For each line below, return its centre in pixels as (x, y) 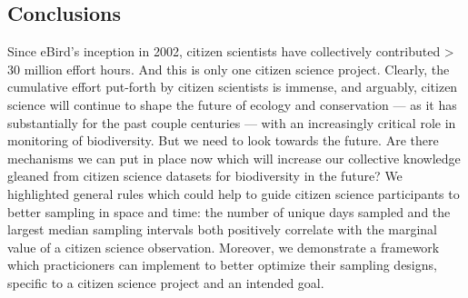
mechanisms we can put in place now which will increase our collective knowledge (234, 158)
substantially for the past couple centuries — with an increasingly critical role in (232, 122)
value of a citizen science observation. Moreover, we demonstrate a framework (224, 247)
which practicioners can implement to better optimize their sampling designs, (222, 265)
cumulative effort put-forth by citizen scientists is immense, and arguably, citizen (233, 87)
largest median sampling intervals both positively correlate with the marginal (223, 229)
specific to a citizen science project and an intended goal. (166, 282)
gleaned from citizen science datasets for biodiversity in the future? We (205, 176)
